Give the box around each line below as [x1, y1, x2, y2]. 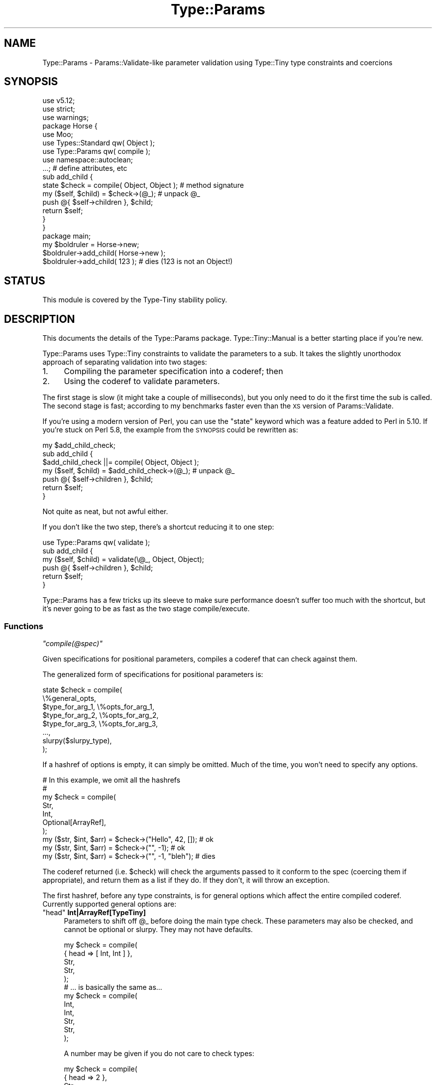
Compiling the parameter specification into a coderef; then [64, 366, 283, 377]
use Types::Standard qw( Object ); [42, 138, 155, 147]
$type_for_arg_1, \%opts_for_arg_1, [42, 702, 154, 711]
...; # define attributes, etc [42, 164, 127, 173]
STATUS [4, 274, 45, 287]
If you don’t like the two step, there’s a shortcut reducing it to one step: [42, 523, 274, 532]
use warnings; [42, 113, 89, 122]
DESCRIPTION [4, 312, 75, 325]
